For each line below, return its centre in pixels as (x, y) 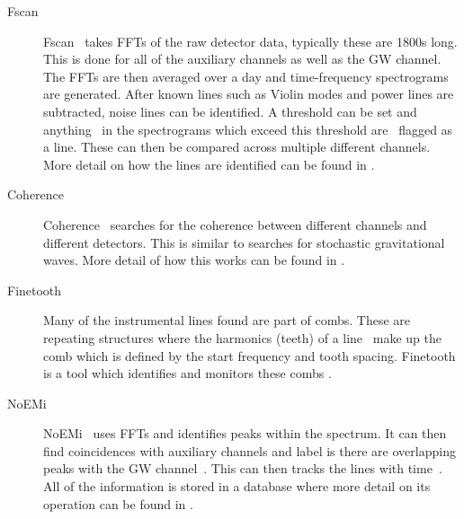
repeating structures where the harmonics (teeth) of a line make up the (242, 337)
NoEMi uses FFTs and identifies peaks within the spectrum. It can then (245, 433)
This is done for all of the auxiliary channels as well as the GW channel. (242, 59)
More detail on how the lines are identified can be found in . (209, 164)
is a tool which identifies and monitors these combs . (187, 373)
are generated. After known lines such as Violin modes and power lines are (249, 94)
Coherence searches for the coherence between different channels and (235, 224)
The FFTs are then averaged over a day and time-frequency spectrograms (246, 76)
